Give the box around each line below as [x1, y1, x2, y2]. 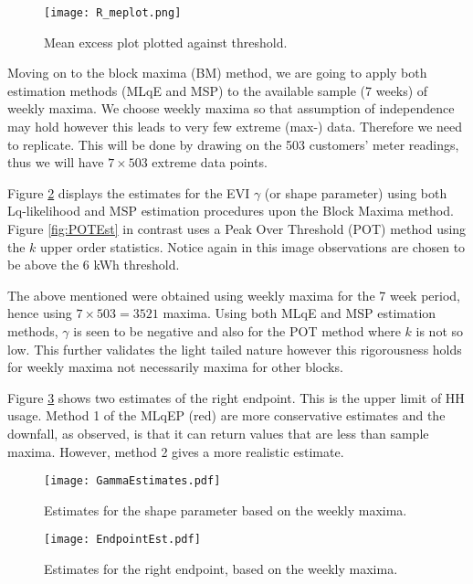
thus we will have [7, 153, 104, 172]
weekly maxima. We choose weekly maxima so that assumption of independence [7, 99, 455, 118]
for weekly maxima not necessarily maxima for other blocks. [7, 357, 343, 377]
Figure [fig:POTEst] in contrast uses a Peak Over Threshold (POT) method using [7, 219, 467, 238]
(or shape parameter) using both [264, 183, 447, 202]
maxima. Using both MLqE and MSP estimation [163, 303, 436, 323]
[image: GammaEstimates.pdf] [44, 474, 221, 488]
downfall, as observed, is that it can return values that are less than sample [7, 423, 429, 442]
